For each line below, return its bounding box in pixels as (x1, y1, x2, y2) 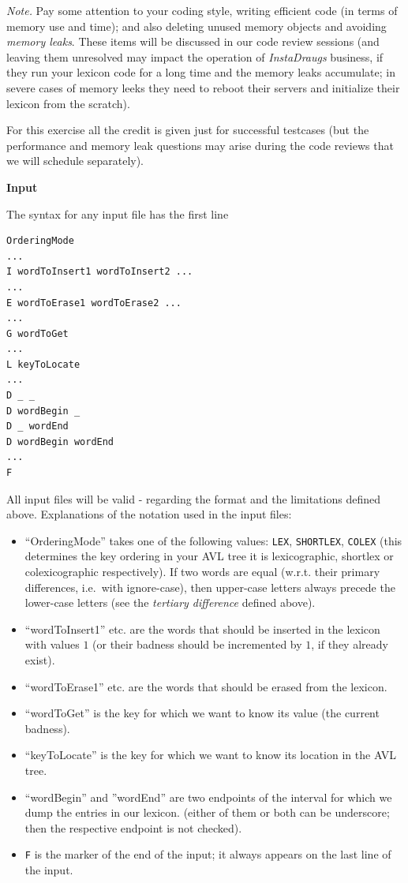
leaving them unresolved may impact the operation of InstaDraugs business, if (6, 48, 384, 65)
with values (24, 636, 80, 653)
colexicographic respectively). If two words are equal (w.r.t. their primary (24, 563, 380, 580)
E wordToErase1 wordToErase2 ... (6, 297, 182, 309)
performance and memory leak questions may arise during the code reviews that (6, 137, 394, 153)
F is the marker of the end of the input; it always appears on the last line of (24, 846, 391, 862)
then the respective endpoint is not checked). (24, 819, 242, 836)
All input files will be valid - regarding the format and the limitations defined (6, 490, 380, 507)
